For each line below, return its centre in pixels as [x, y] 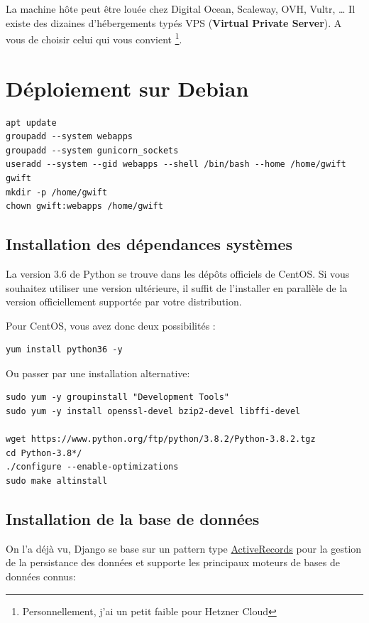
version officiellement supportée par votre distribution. [124, 302]
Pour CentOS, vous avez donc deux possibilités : [111, 325]
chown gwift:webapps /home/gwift [84, 206]
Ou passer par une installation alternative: [98, 373]
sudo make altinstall [57, 481]
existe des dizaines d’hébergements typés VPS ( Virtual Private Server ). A [174, 22]
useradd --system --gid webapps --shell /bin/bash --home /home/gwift [176, 164]
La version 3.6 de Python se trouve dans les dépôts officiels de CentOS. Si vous [178, 273]
